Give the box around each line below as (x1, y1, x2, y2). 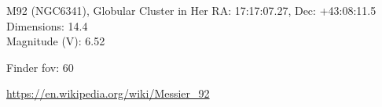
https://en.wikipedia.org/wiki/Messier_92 (6, 85, 210, 102)
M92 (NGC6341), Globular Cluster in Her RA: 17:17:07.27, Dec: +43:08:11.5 (6, 2, 376, 18)
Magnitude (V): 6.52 (6, 33, 105, 49)
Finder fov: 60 (6, 59, 74, 75)
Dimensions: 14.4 (6, 17, 88, 34)
